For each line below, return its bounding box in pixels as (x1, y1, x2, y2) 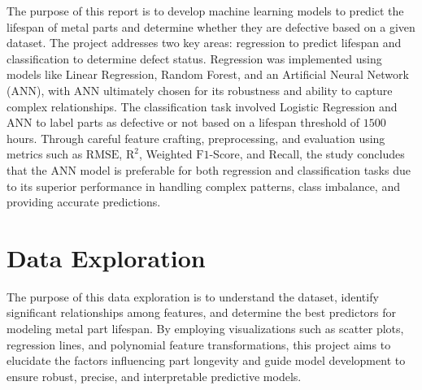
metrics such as (7, 145, 83, 162)
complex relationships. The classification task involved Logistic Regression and (7, 97, 398, 115)
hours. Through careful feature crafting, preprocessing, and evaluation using (7, 129, 385, 146)
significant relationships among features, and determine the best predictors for (7, 304, 397, 321)
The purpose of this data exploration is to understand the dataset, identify (7, 288, 379, 305)
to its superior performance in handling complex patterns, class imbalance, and (7, 177, 400, 194)
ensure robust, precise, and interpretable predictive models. (7, 367, 302, 384)
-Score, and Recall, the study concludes (209, 145, 405, 162)
